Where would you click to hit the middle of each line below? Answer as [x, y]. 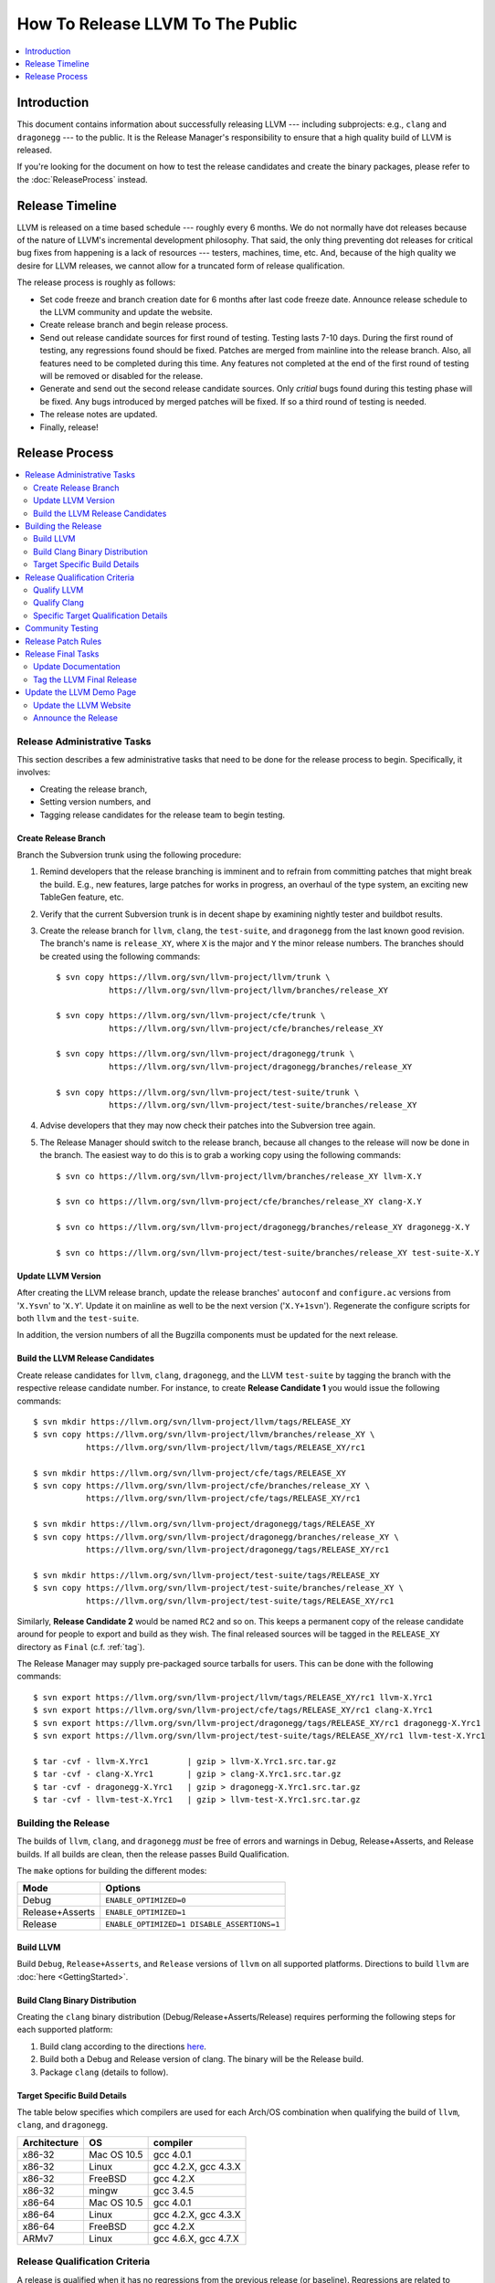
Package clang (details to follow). [104, 2072]
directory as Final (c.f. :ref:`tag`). [81, 1646]
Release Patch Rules [63, 641]
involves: [34, 773]
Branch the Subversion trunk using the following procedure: [129, 855]
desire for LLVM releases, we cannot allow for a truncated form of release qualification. [181, 266]
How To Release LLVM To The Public [157, 24]
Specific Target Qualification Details [100, 615]
